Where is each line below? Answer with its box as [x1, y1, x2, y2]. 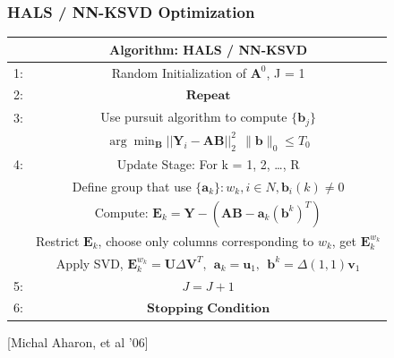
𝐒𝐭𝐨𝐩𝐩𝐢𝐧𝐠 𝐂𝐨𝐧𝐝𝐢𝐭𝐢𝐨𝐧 [147, 303, 270, 316]
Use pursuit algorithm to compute [100, 107, 287, 126]
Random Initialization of [111, 63, 247, 81]
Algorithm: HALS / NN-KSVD [109, 39, 308, 58]
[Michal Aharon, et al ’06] [7, 332, 149, 351]
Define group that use [72, 176, 192, 195]
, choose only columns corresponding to [98, 231, 314, 250]
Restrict [35, 231, 80, 250]
